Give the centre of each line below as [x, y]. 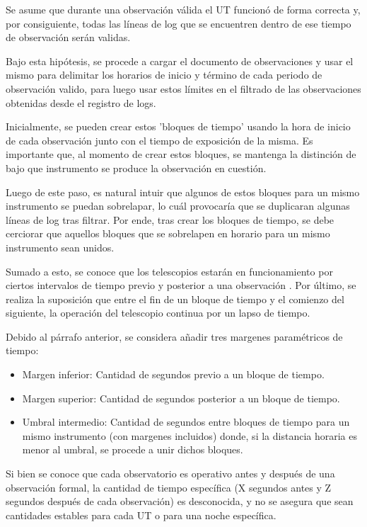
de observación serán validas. [68, 37]
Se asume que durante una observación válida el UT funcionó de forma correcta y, [183, 9]
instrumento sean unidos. [60, 247]
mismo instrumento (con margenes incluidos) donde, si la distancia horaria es [190, 435]
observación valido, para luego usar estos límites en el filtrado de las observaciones [183, 88]
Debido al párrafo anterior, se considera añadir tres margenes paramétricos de [174, 336]
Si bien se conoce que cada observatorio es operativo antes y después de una [170, 474]
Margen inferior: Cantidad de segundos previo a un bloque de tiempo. [173, 374]
